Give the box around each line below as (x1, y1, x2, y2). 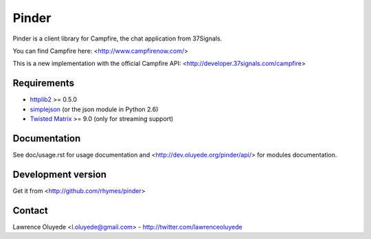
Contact (12, 205, 48, 216)
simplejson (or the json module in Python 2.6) (30, 105, 159, 113)
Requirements (12, 78, 75, 89)
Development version (12, 168, 106, 180)
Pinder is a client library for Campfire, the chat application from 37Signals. (12, 34, 223, 43)
